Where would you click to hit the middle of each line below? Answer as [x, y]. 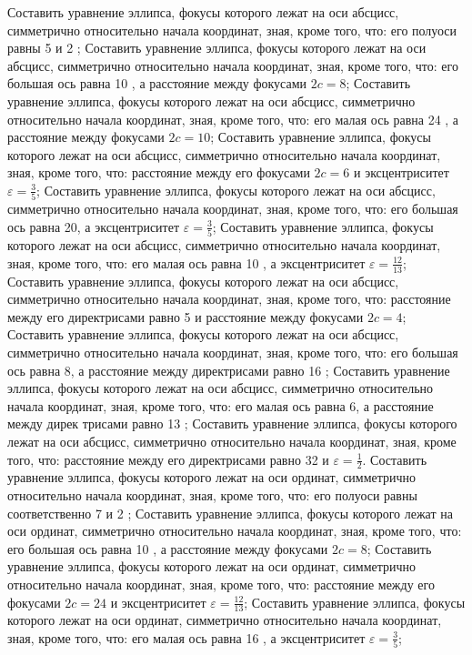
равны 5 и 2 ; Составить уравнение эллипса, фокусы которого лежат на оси [217, 48]
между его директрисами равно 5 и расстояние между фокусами [186, 316]
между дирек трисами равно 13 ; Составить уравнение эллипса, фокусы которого [232, 423]
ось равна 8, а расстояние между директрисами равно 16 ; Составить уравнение [229, 370]
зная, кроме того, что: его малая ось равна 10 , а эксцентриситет [186, 262]
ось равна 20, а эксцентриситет [94, 226]
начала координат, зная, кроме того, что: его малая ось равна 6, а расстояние [221, 405]
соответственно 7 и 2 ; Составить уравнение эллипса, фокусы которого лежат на [230, 513]
